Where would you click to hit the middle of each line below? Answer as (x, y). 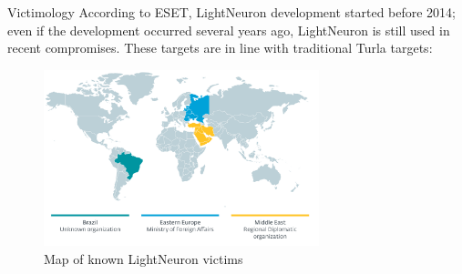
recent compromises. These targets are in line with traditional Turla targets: (220, 48)
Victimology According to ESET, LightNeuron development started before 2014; (232, 12)
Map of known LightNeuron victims (144, 259)
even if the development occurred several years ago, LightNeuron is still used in (229, 30)
